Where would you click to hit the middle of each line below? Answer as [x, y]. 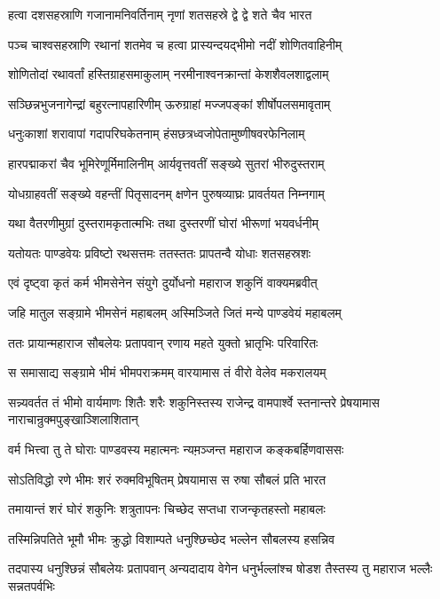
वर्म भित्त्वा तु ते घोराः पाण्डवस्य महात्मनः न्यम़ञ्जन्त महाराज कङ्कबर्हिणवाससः [176, 449]
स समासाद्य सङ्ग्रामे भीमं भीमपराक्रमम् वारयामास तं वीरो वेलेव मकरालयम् [167, 372]
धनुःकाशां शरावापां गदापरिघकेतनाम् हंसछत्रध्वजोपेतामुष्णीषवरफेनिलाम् [157, 134]
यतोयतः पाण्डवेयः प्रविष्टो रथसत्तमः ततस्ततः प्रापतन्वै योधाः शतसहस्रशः [160, 252]
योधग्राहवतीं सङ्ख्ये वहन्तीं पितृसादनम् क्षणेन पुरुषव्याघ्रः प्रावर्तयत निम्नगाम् [166, 193]
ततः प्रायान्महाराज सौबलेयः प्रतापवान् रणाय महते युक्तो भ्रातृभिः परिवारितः [163, 342]
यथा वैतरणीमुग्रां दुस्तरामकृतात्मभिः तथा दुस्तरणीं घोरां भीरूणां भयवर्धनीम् [163, 223]
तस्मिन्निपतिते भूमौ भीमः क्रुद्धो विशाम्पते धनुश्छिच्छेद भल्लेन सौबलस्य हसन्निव [172, 538]
